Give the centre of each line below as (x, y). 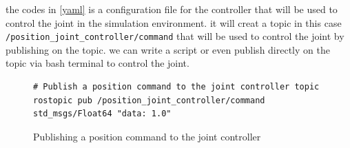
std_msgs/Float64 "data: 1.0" (102, 114)
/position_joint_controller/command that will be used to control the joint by (175, 36)
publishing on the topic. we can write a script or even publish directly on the (168, 49)
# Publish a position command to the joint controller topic (176, 87)
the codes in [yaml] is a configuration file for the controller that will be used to (172, 9)
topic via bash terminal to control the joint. (97, 63)
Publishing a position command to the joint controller (147, 136)
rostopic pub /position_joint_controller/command (149, 100)
